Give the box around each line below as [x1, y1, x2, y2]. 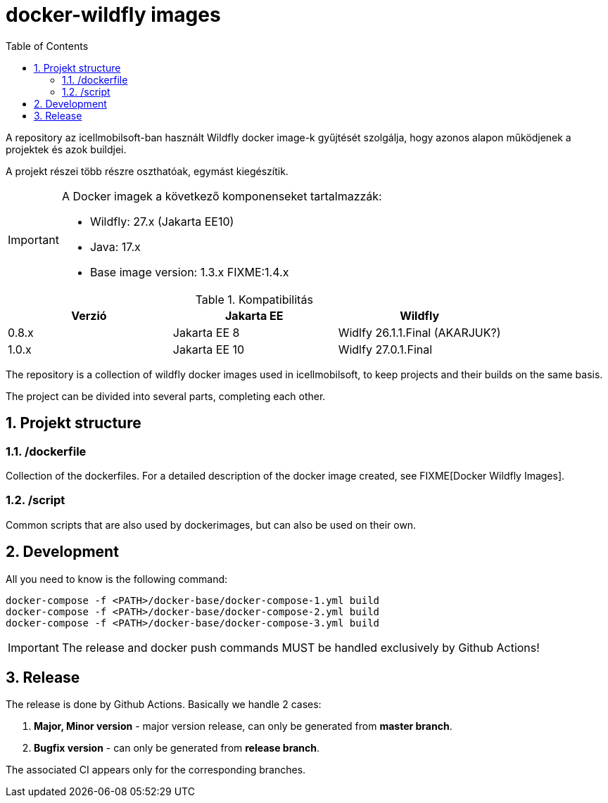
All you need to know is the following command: [6, 572, 228, 585]
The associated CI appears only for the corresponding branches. [6, 764, 306, 776]
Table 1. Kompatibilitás [195, 292, 313, 307]
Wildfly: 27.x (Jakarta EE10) [89, 214, 234, 229]
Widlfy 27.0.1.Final [338, 342, 433, 356]
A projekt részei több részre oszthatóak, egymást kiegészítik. [6, 165, 289, 177]
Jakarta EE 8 [172, 325, 240, 340]
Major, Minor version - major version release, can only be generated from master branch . [34, 720, 452, 733]
